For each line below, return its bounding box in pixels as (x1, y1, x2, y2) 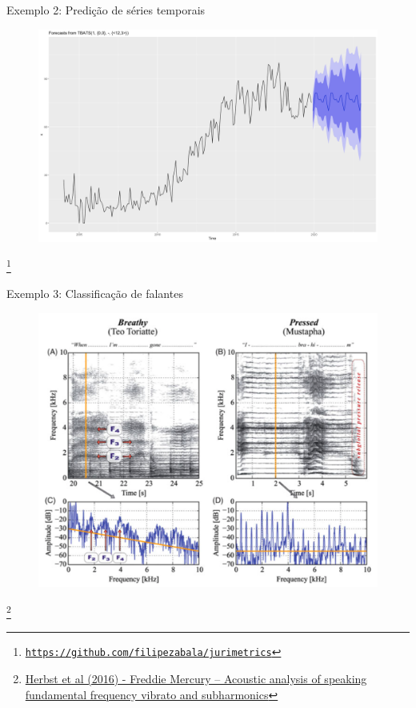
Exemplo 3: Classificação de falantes (6, 285, 183, 302)
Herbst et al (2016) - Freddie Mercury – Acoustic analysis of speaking (25, 670, 367, 686)
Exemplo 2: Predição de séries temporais (6, 2, 206, 18)
